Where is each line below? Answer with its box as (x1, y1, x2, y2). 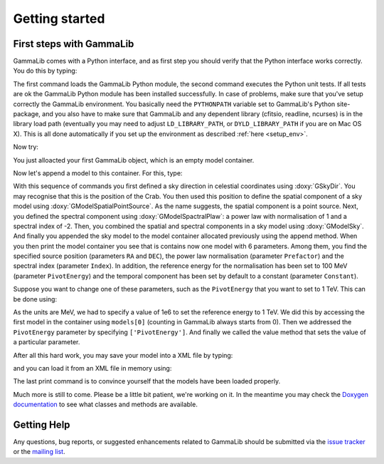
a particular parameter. (13, 338, 80, 346)
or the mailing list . (13, 448, 65, 456)
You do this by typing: (13, 66, 78, 75)
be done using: (13, 294, 57, 303)
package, (13, 110, 41, 118)
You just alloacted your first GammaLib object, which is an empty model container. (13, 155, 255, 164)
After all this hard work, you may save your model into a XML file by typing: (13, 351, 233, 359)
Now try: (13, 143, 39, 151)
